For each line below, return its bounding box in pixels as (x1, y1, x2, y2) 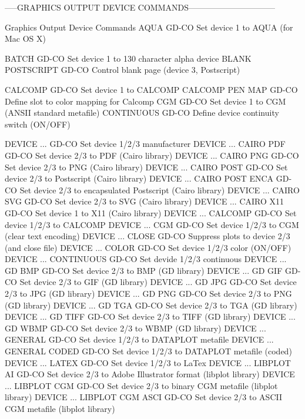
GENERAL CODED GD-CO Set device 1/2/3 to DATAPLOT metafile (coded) (5, 345, 292, 357)
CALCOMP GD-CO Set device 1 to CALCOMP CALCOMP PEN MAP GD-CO (5, 83, 298, 95)
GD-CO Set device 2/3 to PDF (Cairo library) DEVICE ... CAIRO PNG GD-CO (5, 149, 299, 161)
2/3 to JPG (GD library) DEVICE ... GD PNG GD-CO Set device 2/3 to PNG (5, 287, 292, 300)
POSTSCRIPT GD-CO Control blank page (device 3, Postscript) (5, 63, 240, 76)
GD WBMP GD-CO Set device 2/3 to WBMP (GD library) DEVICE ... (5, 321, 266, 334)
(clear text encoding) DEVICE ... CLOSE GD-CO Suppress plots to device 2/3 (5, 230, 290, 242)
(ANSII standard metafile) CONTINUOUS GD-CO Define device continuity (5, 106, 279, 119)
